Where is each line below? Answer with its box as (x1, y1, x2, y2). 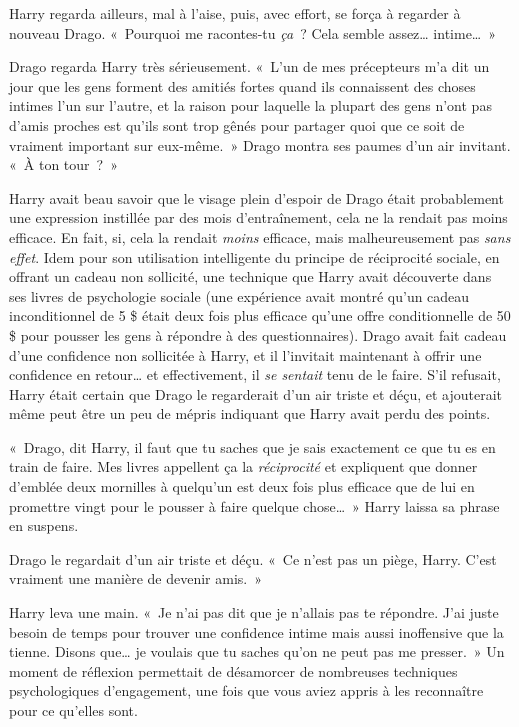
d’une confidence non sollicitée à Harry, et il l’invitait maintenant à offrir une (9, 344, 482, 365)
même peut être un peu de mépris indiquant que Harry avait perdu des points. (9, 403, 491, 424)
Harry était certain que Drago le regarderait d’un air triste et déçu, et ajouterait (9, 383, 503, 404)
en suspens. (9, 515, 79, 536)
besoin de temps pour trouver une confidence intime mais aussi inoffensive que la (9, 621, 504, 642)
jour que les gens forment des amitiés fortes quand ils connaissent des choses (9, 75, 476, 96)
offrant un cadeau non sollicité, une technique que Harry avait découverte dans (9, 266, 492, 287)
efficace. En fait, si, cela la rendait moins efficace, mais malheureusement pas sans (9, 226, 511, 247)
